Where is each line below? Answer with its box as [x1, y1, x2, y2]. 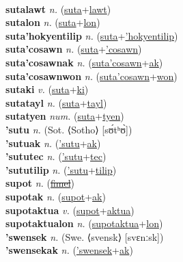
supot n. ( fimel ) [5, 176, 74, 190]
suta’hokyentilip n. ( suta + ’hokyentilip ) [5, 28, 178, 42]
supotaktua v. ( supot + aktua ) [5, 202, 135, 217]
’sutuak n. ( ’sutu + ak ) [5, 135, 101, 150]
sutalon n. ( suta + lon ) [5, 15, 100, 29]
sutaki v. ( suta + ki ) [5, 82, 89, 96]
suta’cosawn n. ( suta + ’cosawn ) [5, 42, 142, 56]
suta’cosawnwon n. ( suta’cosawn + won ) [5, 68, 178, 83]
